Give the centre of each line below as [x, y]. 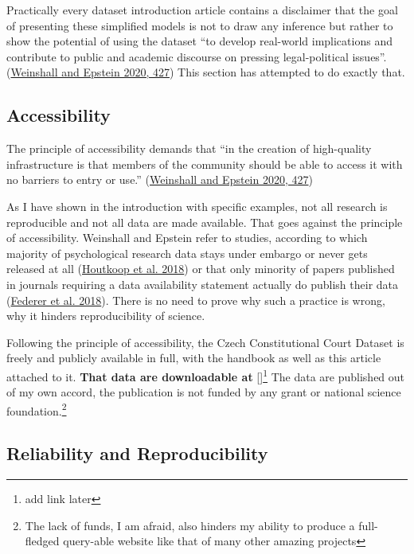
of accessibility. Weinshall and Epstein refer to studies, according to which [187, 238]
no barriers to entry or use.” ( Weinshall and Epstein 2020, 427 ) [160, 179]
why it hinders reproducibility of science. [106, 316]
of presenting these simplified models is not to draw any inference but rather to [200, 25]
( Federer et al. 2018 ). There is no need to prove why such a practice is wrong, [196, 300]
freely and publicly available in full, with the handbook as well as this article [194, 358]
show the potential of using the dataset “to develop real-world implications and [199, 41]
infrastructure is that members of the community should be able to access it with [205, 164]
